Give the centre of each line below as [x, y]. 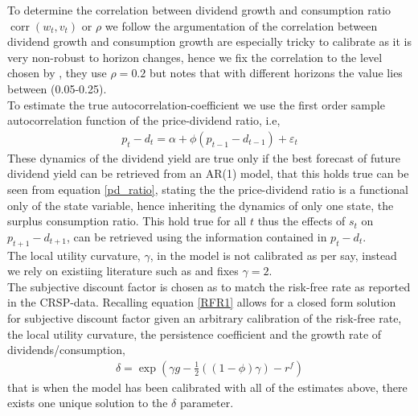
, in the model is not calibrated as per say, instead [273, 255]
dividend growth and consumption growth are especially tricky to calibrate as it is [209, 41]
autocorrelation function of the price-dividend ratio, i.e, [144, 120]
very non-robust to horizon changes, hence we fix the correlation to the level [195, 57]
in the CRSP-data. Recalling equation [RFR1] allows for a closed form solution [202, 302]
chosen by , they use [57, 73]
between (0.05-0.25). [57, 88]
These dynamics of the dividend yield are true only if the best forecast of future [204, 157]
